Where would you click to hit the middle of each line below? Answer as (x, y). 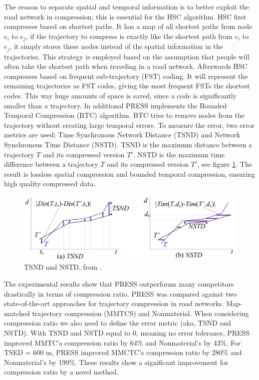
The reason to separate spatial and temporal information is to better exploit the (127, 6)
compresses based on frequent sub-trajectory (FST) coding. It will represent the (126, 76)
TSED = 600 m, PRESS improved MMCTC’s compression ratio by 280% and (123, 352)
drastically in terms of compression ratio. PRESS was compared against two (120, 293)
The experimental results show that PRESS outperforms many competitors (119, 283)
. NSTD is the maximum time (179, 154)
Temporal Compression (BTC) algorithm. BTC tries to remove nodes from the (124, 115)
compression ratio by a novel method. (61, 372)
